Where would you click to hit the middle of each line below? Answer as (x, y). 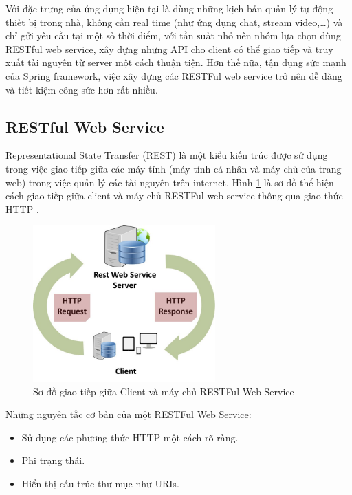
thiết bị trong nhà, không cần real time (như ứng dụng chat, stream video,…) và (174, 22)
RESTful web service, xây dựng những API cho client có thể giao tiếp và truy (169, 48)
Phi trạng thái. (53, 460)
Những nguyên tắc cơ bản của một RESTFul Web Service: (129, 414)
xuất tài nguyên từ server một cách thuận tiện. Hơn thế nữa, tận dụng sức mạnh (176, 62)
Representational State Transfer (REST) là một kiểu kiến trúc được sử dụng (167, 155)
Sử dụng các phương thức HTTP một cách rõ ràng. (130, 437)
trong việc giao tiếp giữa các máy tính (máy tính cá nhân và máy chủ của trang (174, 168)
